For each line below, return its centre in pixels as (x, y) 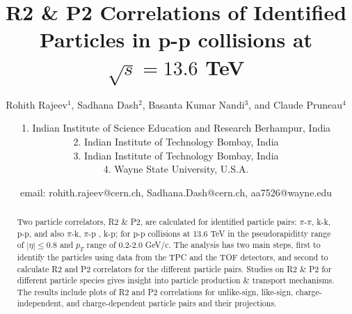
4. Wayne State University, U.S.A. (176, 169)
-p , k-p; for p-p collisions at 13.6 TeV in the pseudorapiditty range (210, 233)
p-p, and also (41, 233)
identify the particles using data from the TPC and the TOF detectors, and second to (173, 257)
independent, (40, 303)
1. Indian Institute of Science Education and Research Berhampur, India (176, 128)
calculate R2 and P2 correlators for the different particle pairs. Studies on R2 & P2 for (174, 268)
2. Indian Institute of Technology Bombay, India (176, 141)
